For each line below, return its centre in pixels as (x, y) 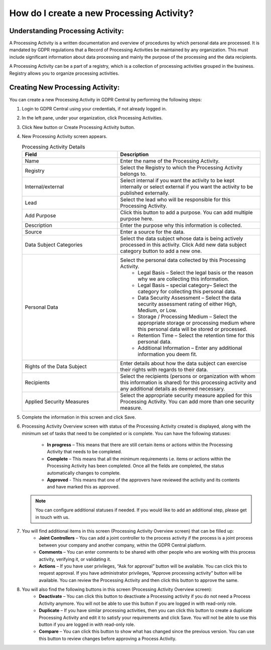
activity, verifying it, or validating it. (75, 559)
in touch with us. (52, 517)
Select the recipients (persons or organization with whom (188, 376)
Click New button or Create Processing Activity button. (79, 127)
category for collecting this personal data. (187, 291)
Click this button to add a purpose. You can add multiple (186, 212)
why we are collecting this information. (183, 279)
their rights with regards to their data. (164, 369)
